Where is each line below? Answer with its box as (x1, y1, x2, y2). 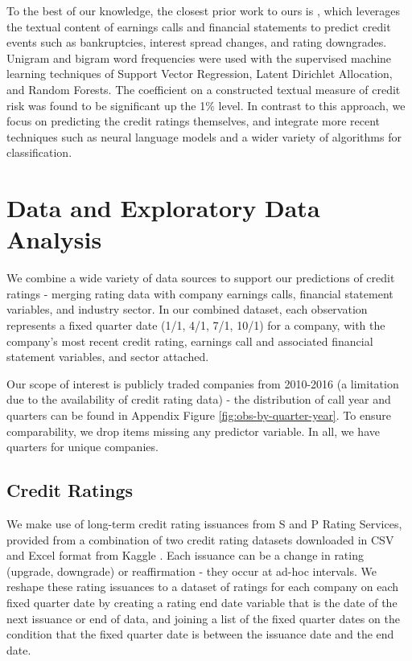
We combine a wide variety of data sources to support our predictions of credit (6, 269, 395, 286)
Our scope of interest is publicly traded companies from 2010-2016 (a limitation (6, 375, 399, 392)
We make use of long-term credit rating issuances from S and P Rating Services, (6, 515, 402, 532)
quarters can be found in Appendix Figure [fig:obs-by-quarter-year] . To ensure (6, 407, 391, 423)
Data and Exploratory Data (6, 191, 320, 224)
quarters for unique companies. (6, 438, 159, 455)
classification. (6, 144, 72, 161)
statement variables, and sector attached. (6, 348, 209, 365)
